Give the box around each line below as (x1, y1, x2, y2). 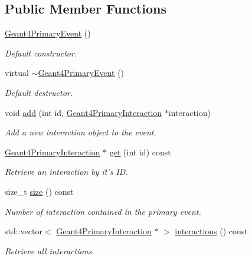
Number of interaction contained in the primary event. (5, 205, 201, 217)
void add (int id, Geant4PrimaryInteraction (5, 106, 162, 118)
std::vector (5, 225, 42, 237)
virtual (5, 67, 29, 79)
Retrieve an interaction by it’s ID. (5, 165, 128, 178)
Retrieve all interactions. (5, 244, 94, 257)
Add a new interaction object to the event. (5, 126, 156, 138)
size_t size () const (5, 185, 74, 197)
